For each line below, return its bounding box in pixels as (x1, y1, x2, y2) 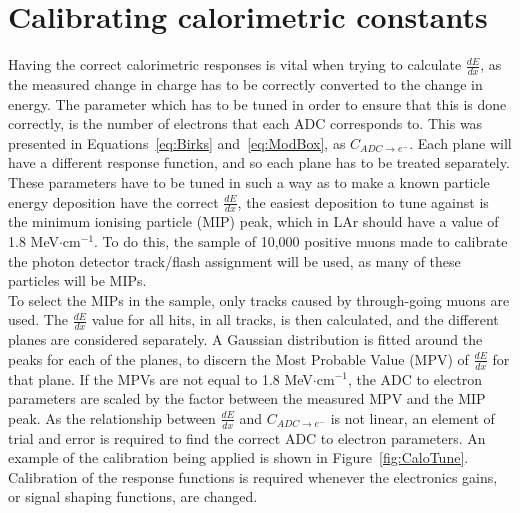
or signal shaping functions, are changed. (8, 486, 258, 507)
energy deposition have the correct (8, 191, 219, 212)
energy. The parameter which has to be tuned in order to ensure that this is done (8, 93, 507, 114)
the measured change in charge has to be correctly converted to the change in (8, 73, 483, 94)
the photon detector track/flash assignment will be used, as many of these (8, 250, 461, 271)
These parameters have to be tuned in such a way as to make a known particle (8, 171, 490, 192)
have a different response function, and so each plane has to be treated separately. (8, 152, 510, 173)
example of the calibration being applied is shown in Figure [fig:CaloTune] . (8, 447, 469, 468)
